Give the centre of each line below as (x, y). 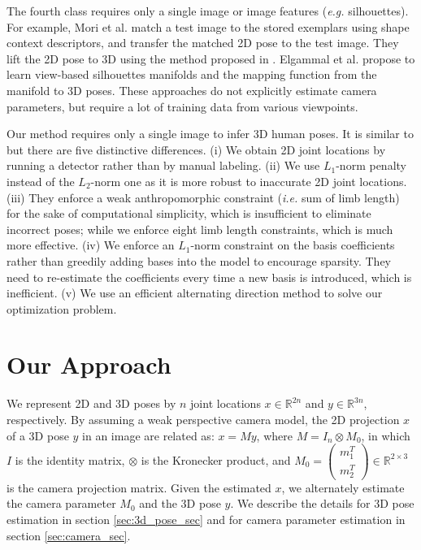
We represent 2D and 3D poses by (91, 403)
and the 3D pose (180, 503)
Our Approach (89, 364)
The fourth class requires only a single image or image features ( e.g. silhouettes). (208, 11)
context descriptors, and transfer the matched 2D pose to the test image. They (203, 43)
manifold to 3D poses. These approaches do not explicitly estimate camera (192, 90)
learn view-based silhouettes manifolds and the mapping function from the (192, 74)
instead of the (41, 181)
